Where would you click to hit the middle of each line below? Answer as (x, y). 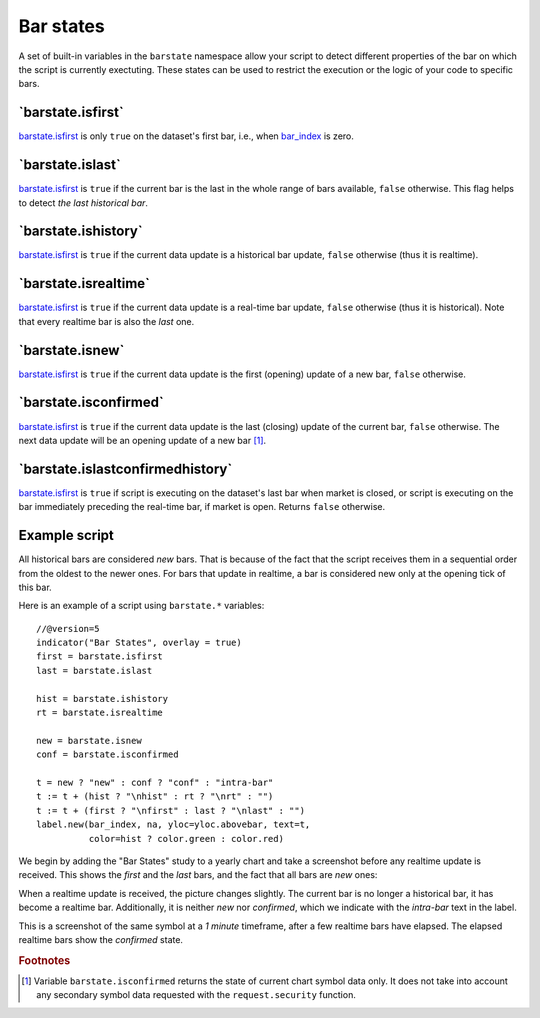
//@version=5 (68, 628)
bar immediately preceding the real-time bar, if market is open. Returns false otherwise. (202, 507)
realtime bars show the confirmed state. (101, 939)
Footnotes (44, 960)
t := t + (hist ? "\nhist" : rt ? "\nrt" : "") (155, 796)
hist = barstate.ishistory (102, 698)
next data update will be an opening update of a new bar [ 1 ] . (142, 440)
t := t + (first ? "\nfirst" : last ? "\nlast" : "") (170, 810)
